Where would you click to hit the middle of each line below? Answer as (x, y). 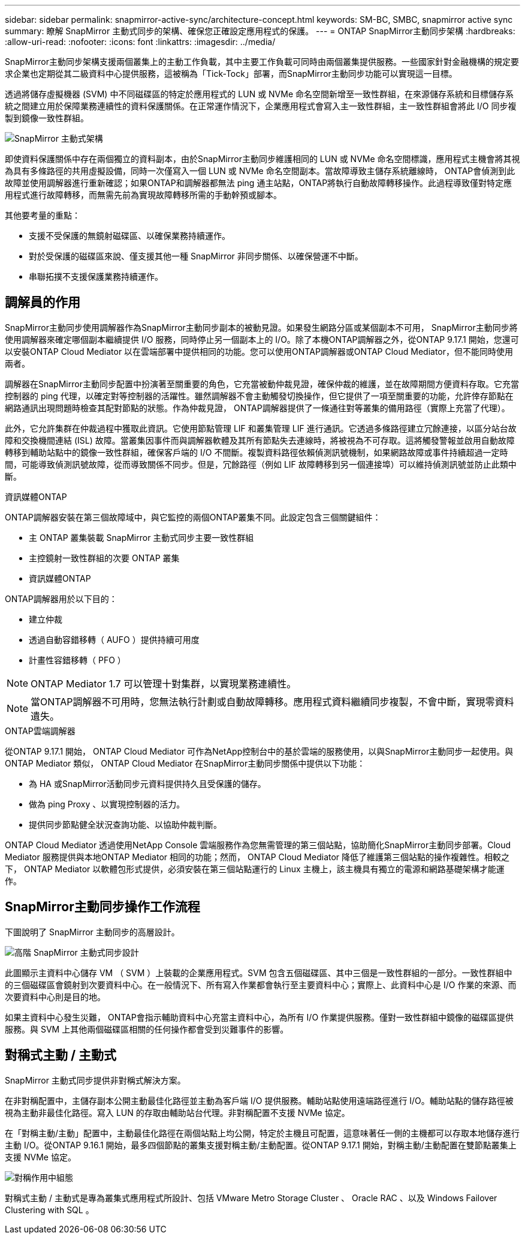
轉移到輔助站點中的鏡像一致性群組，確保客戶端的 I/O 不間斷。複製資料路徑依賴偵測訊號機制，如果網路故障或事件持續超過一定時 (257, 452)
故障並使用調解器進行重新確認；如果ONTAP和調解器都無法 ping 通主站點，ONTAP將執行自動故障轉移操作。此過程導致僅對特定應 (259, 183)
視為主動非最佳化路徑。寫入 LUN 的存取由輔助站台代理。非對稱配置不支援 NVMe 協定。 (177, 1112)
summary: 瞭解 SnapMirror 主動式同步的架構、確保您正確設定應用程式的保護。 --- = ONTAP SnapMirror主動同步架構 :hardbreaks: (260, 31)
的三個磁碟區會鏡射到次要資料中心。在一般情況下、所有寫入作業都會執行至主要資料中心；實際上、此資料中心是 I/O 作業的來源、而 (261, 984)
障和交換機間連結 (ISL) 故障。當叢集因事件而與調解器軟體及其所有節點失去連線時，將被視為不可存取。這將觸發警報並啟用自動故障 (260, 440)
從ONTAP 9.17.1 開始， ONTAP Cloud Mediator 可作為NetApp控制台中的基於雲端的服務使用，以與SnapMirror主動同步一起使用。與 (259, 751)
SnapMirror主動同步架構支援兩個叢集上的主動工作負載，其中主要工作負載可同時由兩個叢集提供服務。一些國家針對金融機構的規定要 (262, 62)
